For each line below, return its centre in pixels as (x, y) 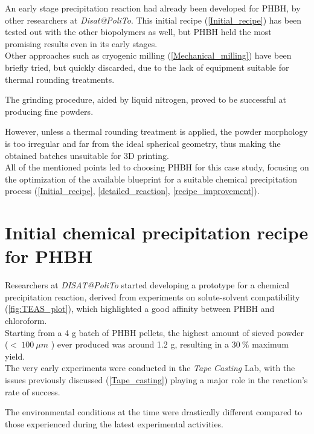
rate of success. (33, 391)
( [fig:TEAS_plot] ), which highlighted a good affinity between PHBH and (140, 309)
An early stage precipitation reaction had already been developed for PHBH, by (153, 8)
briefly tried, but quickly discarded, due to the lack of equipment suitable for (147, 67)
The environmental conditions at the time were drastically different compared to (154, 412)
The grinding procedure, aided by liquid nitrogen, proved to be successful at (146, 99)
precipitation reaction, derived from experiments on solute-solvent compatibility (152, 296)
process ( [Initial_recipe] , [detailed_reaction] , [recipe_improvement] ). (132, 191)
